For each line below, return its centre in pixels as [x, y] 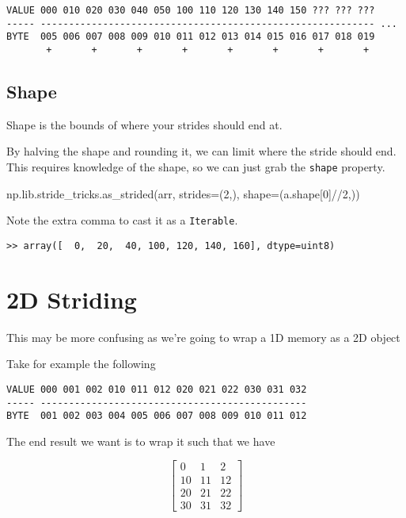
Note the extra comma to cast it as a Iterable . [122, 220]
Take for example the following [81, 364]
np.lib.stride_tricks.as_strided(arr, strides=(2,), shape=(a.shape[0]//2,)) [183, 193]
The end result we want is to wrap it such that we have [141, 441]
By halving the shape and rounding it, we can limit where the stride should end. [201, 151]
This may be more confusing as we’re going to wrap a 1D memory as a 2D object [203, 337]
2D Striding [72, 299]
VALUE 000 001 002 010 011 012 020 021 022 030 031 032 [157, 389]
